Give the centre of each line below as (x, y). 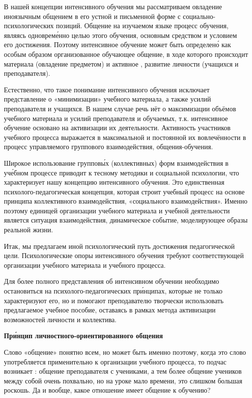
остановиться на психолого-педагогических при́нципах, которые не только (113, 291)
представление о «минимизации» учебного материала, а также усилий (108, 99)
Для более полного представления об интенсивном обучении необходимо (112, 281)
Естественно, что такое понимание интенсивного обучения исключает (107, 89)
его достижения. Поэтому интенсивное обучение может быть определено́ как (118, 44)
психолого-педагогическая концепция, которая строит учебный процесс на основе (124, 191)
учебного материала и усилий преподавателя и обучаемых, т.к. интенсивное (116, 118)
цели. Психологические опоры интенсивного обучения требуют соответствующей (124, 255)
